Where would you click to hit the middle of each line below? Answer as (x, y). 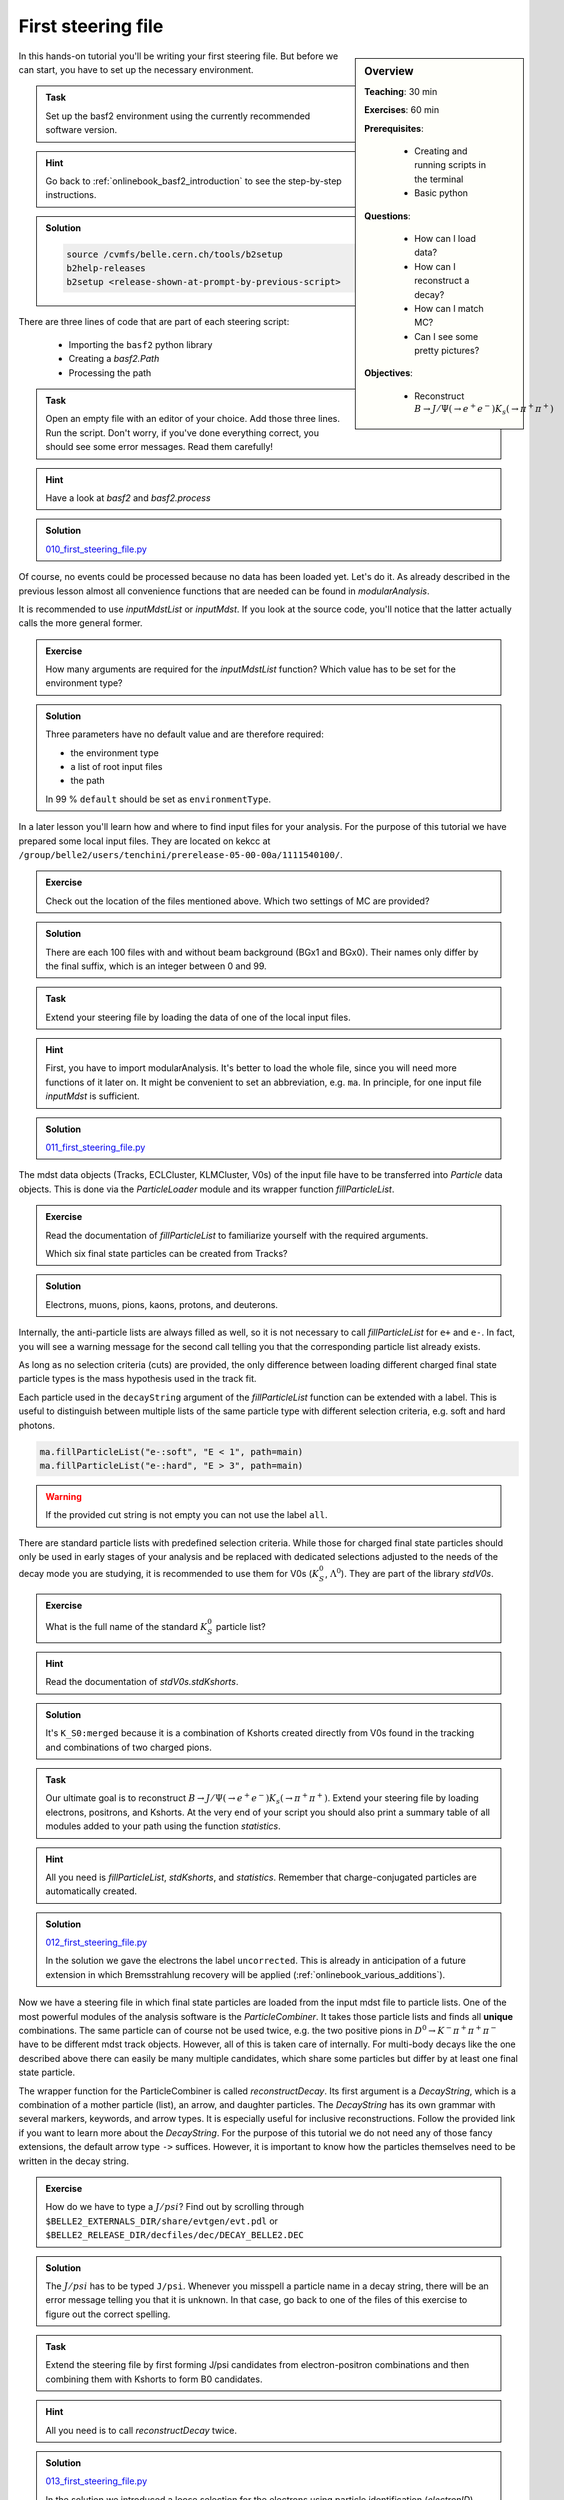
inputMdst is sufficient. (92, 1096)
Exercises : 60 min (402, 110)
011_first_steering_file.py (95, 1147)
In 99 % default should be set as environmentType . (158, 799)
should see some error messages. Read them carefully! (159, 447)
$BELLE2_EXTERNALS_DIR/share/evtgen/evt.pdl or (162, 2221)
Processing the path (110, 372)
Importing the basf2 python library (140, 344)
